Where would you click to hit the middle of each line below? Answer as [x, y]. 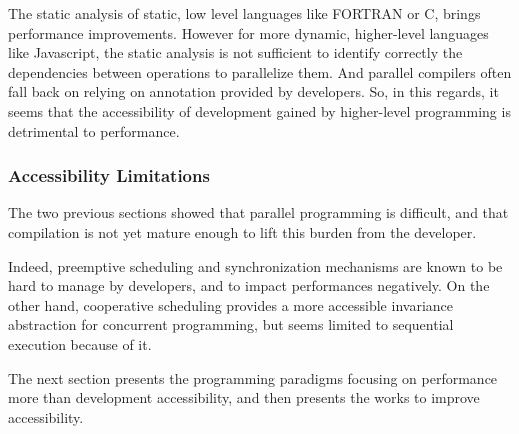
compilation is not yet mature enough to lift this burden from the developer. [242, 231]
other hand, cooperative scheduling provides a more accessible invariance [230, 304]
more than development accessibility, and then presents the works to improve [244, 397]
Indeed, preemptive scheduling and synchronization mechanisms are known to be [255, 265]
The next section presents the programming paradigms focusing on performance [253, 377]
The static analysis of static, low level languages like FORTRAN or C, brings [244, 13]
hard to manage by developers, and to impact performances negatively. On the [249, 285]
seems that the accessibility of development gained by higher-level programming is [259, 110]
